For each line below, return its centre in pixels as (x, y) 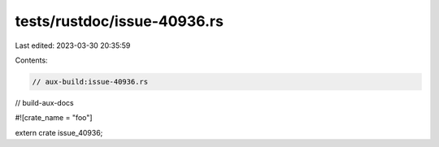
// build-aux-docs (44, 102)
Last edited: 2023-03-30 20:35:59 (73, 45)
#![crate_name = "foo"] (54, 118)
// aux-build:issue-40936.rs (90, 82)
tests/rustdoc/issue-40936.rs (119, 21)
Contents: (31, 60)
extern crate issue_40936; (59, 132)
